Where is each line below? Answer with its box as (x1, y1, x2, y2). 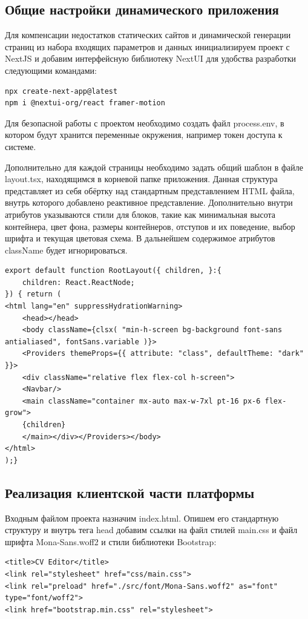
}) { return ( (5, 290, 62, 299)
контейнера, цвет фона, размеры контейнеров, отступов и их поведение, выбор (5, 220, 295, 232)
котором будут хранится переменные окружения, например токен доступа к (5, 128, 283, 141)
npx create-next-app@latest (5, 87, 118, 96)
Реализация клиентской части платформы (5, 483, 255, 502)
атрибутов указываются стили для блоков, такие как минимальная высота (5, 208, 275, 220)
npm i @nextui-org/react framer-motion (5, 99, 165, 108)
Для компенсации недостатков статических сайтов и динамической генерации (5, 28, 291, 41)
